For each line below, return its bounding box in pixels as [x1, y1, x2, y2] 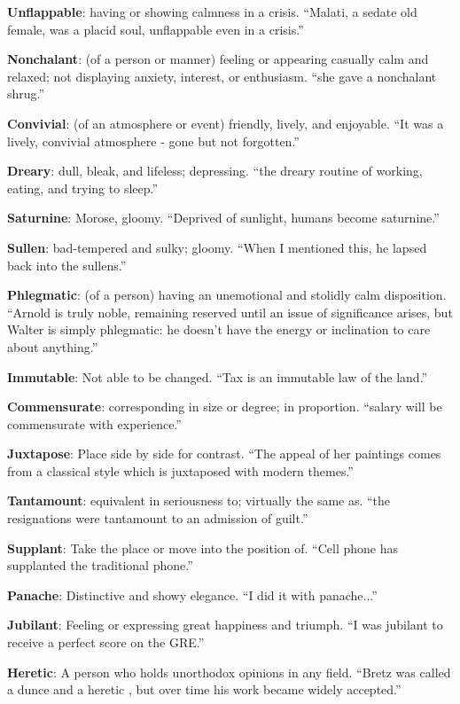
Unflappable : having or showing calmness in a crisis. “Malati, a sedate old [7, 3, 417, 20]
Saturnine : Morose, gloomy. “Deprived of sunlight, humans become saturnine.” [7, 208, 440, 227]
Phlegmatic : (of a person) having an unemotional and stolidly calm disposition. [7, 286, 447, 304]
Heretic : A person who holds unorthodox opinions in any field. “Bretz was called [7, 662, 451, 681]
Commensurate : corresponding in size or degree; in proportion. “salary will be [7, 397, 442, 416]
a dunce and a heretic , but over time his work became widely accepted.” [7, 680, 402, 699]
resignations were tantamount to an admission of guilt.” [7, 509, 308, 528]
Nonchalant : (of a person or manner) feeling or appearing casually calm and [7, 50, 429, 68]
